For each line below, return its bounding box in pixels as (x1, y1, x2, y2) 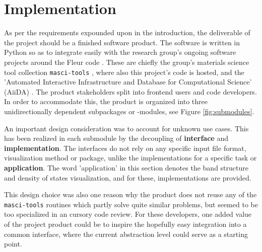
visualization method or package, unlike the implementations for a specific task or (4, 152, 257, 163)
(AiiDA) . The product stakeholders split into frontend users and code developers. (4, 86, 257, 97)
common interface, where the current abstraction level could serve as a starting (4, 228, 248, 239)
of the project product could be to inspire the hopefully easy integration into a (4, 218, 247, 229)
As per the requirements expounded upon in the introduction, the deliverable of (4, 27, 250, 38)
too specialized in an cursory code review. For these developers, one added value (4, 209, 252, 219)
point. (4, 238, 22, 249)
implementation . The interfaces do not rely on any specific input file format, (4, 142, 246, 153)
